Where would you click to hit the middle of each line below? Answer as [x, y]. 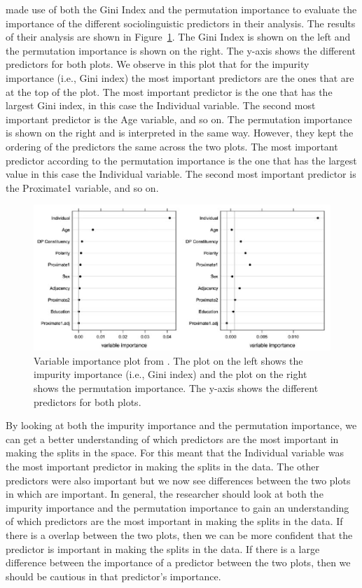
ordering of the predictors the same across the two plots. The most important [172, 146]
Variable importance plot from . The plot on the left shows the [168, 360]
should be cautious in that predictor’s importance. [113, 576]
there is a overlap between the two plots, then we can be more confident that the [179, 534]
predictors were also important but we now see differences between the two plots [178, 480]
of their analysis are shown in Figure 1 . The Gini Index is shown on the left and [178, 37]
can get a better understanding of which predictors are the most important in [172, 439]
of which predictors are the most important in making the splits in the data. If [174, 521]
